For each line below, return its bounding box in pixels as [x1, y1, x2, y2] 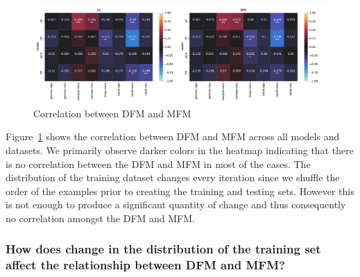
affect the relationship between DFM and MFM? [6, 256, 285, 274]
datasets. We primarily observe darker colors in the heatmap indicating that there [6, 142, 354, 157]
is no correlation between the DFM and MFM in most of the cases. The [6, 156, 311, 171]
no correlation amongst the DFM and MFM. [6, 210, 195, 225]
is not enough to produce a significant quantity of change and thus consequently [6, 197, 346, 212]
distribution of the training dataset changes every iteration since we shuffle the [6, 170, 340, 185]
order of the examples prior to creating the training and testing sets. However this [6, 183, 354, 198]
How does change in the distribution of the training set [6, 240, 321, 258]
